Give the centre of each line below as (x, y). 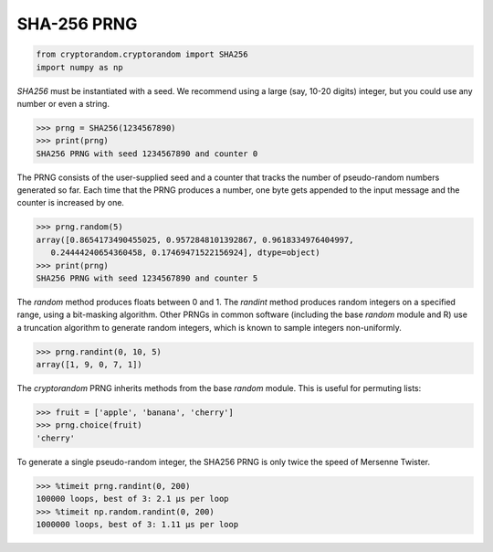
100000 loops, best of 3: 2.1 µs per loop (132, 499)
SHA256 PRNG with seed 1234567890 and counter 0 (147, 154)
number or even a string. (63, 103)
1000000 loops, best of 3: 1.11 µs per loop (137, 525)
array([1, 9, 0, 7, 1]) (89, 365)
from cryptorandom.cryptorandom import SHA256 (142, 54)
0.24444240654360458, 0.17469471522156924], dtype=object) (185, 253)
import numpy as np (79, 67)
